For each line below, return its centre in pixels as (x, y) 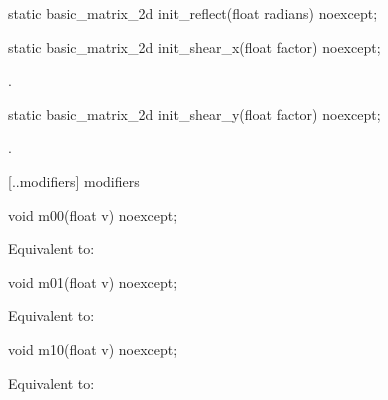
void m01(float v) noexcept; (93, 281)
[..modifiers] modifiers (74, 180)
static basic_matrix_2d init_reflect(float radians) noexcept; (193, 13)
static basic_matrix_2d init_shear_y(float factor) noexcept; (194, 113)
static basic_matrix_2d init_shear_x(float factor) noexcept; (194, 46)
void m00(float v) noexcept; (93, 214)
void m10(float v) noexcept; (93, 348)
